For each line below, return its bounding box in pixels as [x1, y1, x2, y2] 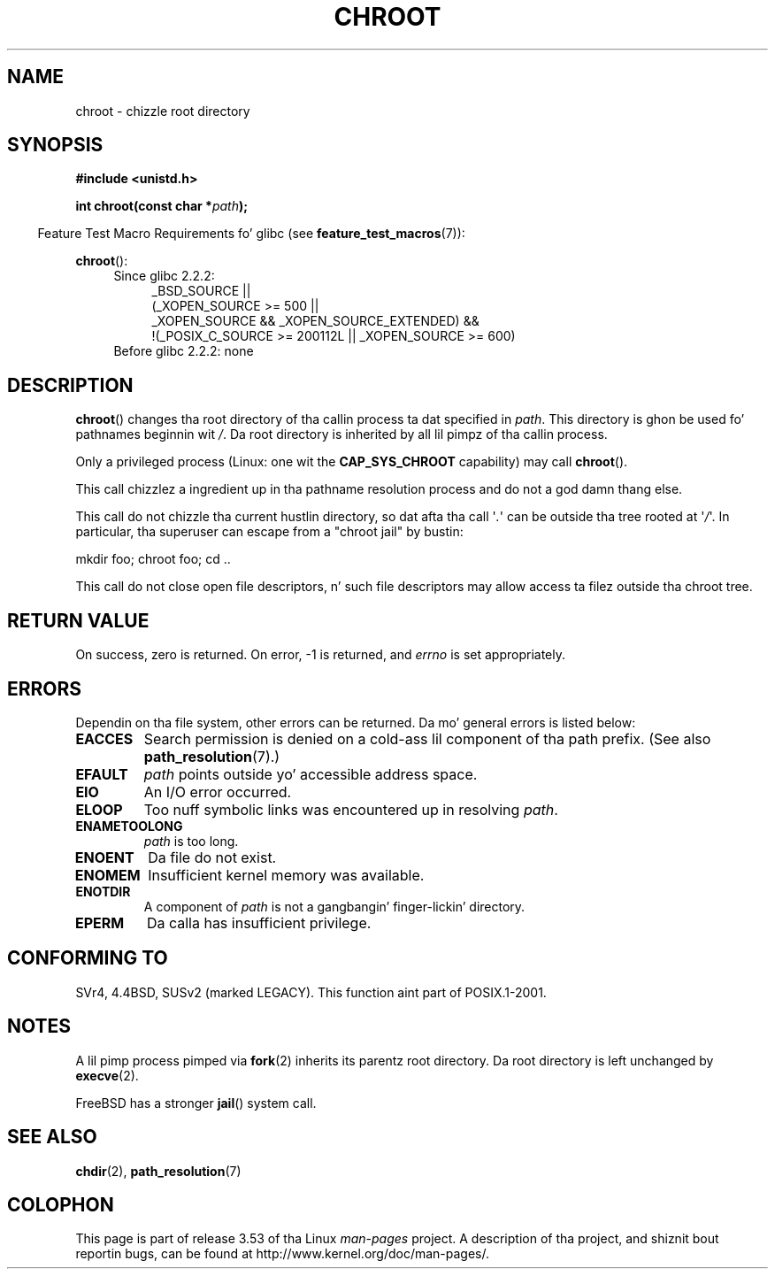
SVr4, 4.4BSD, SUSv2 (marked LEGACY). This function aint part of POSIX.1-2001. [75, 984, 547, 1000]
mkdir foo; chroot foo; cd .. [75, 551, 231, 567]
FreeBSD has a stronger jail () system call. [75, 1095, 317, 1111]
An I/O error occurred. [143, 782, 292, 801]
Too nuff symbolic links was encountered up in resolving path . [143, 800, 558, 819]
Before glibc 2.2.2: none [113, 343, 254, 359]
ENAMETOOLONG [75, 818, 183, 834]
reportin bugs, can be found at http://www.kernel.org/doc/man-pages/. [75, 1246, 490, 1262]
